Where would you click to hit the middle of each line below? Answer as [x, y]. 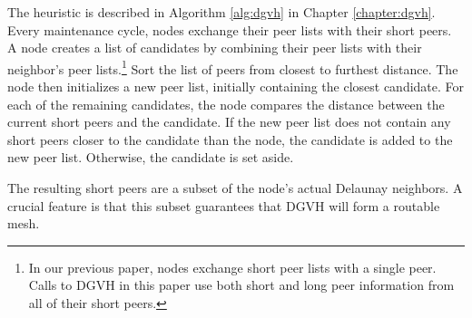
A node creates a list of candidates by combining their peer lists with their [215, 48]
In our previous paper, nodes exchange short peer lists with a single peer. [232, 267]
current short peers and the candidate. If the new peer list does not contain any [229, 122]
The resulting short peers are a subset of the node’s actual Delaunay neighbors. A [235, 188]
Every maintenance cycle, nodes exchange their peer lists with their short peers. [230, 29]
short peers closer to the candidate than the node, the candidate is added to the [230, 139]
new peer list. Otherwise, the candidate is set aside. [151, 157]
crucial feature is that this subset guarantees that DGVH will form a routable [224, 205]
